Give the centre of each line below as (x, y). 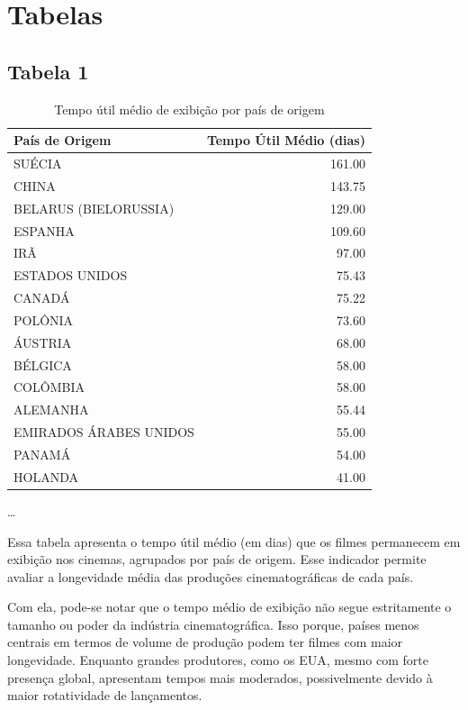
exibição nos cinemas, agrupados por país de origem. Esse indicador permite (217, 559)
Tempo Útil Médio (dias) (286, 140)
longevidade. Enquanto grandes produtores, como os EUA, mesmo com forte (218, 660)
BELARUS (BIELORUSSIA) (94, 208)
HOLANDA (46, 476)
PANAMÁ (42, 454)
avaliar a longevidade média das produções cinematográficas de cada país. (211, 576)
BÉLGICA (43, 364)
